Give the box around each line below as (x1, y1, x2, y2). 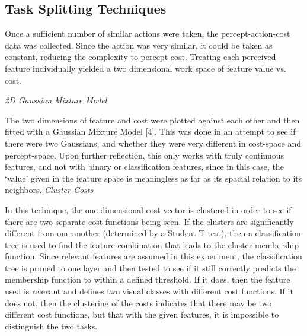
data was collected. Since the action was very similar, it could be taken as (5, 39, 273, 51)
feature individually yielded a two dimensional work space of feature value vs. (5, 62, 286, 74)
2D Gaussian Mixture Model (5, 94, 107, 106)
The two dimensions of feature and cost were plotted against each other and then (5, 113, 300, 126)
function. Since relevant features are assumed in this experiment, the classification (5, 250, 302, 262)
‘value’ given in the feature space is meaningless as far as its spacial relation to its (5, 172, 302, 184)
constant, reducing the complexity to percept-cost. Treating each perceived (5, 50, 276, 63)
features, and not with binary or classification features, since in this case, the (5, 160, 284, 173)
